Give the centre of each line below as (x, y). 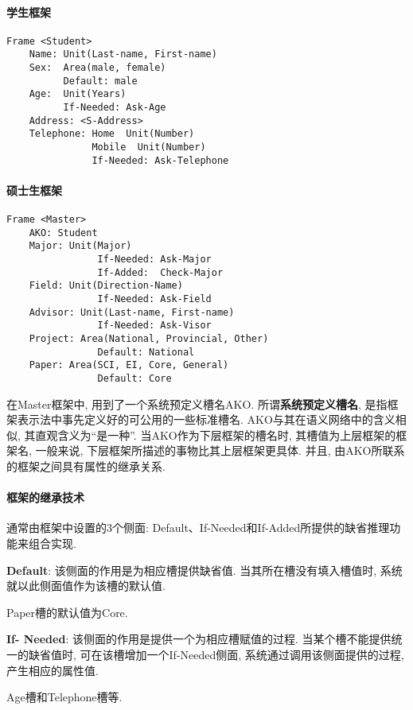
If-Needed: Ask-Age (115, 108)
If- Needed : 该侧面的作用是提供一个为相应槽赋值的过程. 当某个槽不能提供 (199, 639)
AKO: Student (63, 233)
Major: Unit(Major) (80, 246)
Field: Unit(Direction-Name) (106, 286)
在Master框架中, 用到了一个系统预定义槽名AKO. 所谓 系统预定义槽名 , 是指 (197, 403)
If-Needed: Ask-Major (154, 260)
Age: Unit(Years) (78, 94)
